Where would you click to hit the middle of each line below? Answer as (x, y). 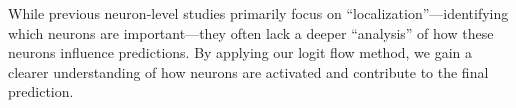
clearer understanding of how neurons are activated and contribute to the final (248, 71)
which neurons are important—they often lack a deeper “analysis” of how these (251, 32)
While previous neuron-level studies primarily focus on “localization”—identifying (258, 13)
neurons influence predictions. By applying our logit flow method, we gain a (240, 52)
